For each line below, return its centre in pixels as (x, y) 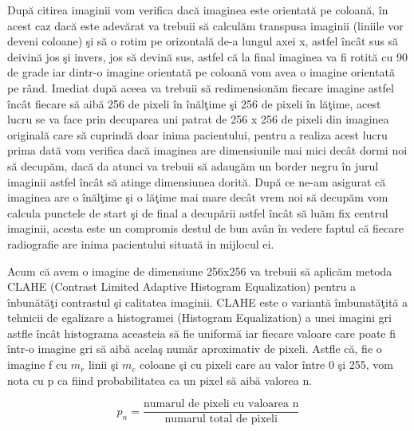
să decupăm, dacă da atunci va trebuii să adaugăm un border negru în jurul (193, 165)
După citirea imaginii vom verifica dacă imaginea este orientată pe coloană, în (198, 10)
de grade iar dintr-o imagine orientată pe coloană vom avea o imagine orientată (201, 72)
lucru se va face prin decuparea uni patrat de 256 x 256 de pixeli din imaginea (198, 119)
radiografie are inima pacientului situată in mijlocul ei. (141, 243)
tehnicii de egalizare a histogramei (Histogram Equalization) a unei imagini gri (199, 317)
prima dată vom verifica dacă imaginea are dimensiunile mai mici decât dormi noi (207, 150)
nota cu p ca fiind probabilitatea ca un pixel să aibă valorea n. (160, 380)
